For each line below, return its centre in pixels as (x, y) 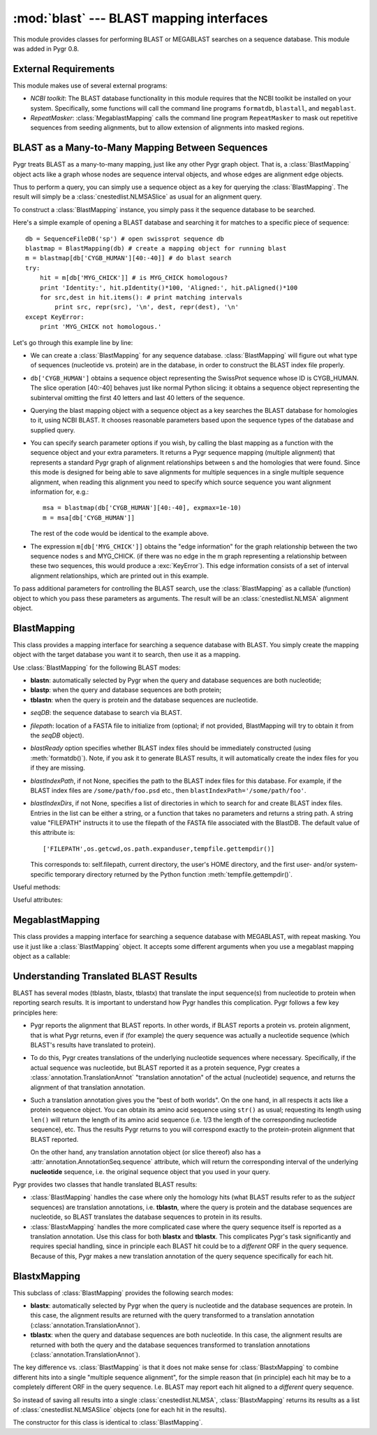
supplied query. (53, 430)
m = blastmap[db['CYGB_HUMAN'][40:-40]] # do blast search (128, 258)
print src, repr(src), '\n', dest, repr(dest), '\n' (147, 307)
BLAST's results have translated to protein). (93, 1045)
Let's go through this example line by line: (73, 342)
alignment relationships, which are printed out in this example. (120, 575)
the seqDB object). (57, 735)
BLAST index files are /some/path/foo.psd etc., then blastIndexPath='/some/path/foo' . (168, 790)
